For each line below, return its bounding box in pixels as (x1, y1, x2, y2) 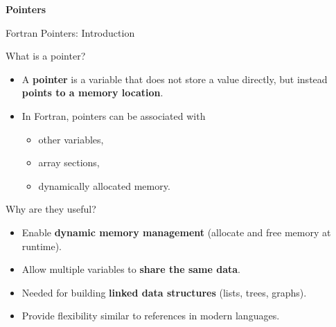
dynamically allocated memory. (38, 178, 170, 193)
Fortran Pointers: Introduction (6, 25, 135, 39)
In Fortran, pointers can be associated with (21, 108, 206, 123)
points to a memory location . (21, 85, 163, 100)
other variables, (38, 132, 104, 146)
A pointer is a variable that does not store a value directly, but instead (21, 71, 328, 86)
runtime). (21, 238, 62, 253)
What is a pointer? (6, 48, 86, 63)
